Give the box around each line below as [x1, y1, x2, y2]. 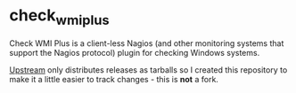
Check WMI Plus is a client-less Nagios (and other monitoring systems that [9, 37, 284, 49]
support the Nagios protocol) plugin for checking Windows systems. [9, 47, 260, 58]
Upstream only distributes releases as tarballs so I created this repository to [9, 64, 288, 75]
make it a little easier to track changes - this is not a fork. [9, 74, 218, 84]
